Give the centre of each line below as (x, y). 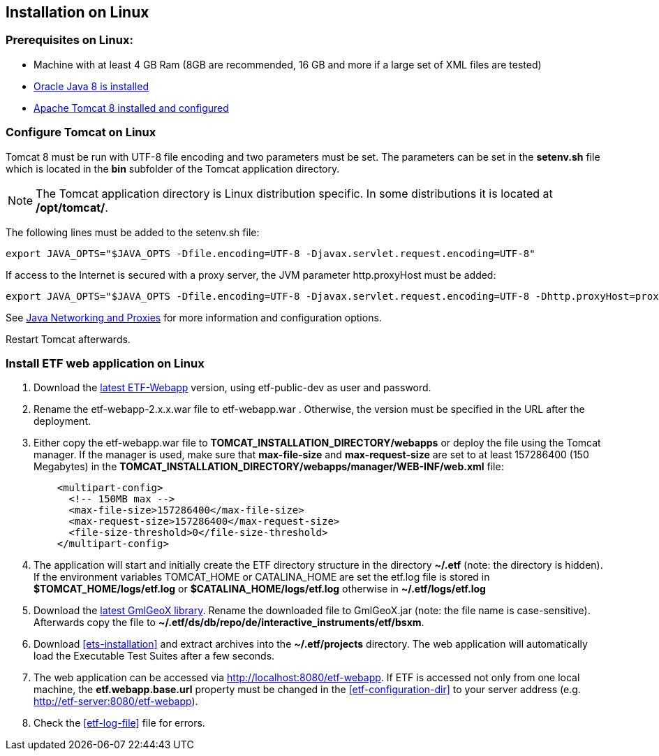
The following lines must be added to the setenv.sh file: (133, 232)
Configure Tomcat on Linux (81, 132)
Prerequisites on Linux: (69, 40)
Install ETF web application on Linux (105, 363)
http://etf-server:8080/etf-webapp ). (116, 702)
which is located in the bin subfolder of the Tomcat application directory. (173, 168)
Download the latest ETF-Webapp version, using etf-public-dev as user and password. (232, 388)
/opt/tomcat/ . (72, 207)
